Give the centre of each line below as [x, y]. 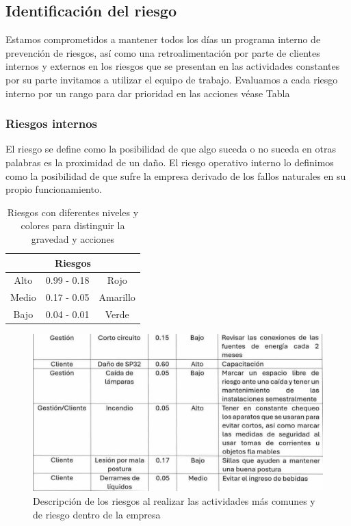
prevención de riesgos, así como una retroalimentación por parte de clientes [163, 52]
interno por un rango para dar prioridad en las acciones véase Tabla [148, 93]
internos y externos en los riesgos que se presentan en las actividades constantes [173, 66]
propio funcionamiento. [54, 189]
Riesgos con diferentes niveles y [73, 212]
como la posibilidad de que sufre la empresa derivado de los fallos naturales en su [176, 175]
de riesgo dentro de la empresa [97, 514]
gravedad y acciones [73, 238]
